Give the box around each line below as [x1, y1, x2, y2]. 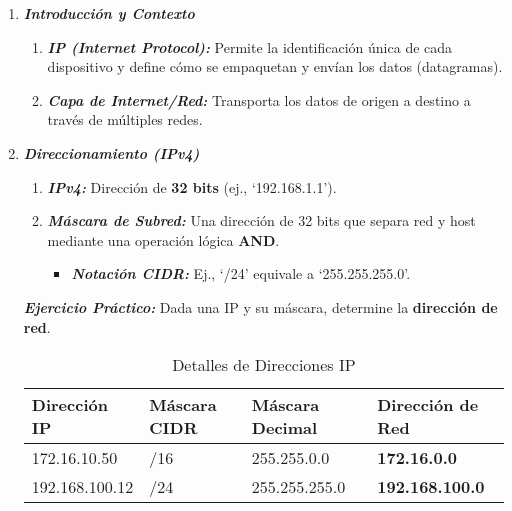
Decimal [251, 416, 318, 440]
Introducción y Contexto [23, 3, 195, 23]
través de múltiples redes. [47, 109, 203, 130]
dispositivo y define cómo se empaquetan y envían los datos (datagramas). [47, 56, 503, 77]
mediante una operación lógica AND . [47, 229, 280, 250]
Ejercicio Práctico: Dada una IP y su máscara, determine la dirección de [23, 296, 498, 317]
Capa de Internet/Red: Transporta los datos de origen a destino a [47, 89, 471, 110]
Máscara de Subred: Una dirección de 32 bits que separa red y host [47, 210, 476, 231]
